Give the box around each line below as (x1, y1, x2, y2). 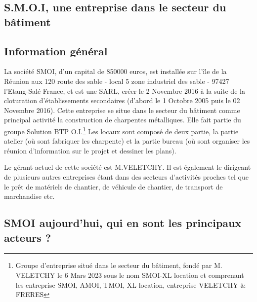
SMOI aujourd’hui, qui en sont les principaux (4, 215, 242, 230)
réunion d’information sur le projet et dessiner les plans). (4, 145, 176, 155)
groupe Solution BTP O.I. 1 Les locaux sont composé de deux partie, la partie (4, 124, 239, 136)
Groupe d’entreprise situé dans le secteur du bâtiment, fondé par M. (15, 260, 222, 270)
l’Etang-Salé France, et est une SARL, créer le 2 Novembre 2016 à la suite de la (4, 85, 245, 96)
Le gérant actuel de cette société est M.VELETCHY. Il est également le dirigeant (4, 162, 251, 172)
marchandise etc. (4, 191, 55, 201)
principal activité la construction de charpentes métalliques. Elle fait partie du (4, 114, 241, 125)
